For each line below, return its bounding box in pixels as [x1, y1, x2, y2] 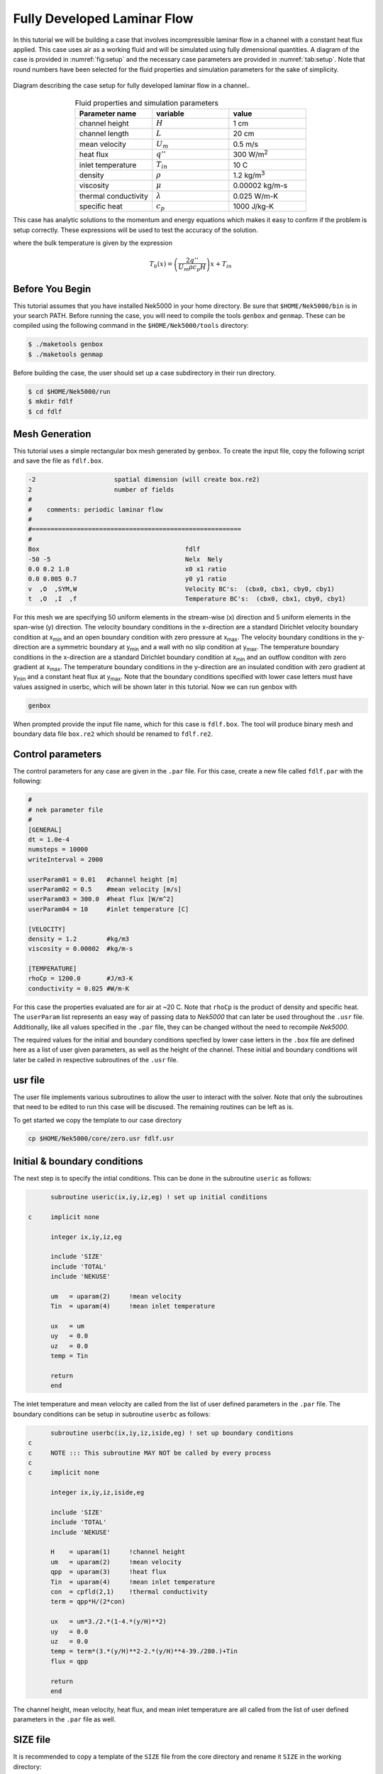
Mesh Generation [13, 428, 91, 440]
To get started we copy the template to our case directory [13, 1115, 182, 1124]
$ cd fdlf [28, 407, 62, 415]
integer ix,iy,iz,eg [50, 1233, 122, 1241]
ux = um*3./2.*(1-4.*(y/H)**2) [50, 1618, 167, 1626]
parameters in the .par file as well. [13, 1715, 116, 1724]
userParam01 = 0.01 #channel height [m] [28, 875, 178, 883]
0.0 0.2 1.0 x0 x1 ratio [28, 565, 227, 573]
